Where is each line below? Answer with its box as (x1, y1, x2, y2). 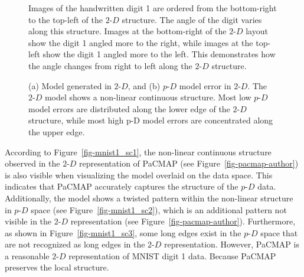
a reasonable (5, 249, 50, 262)
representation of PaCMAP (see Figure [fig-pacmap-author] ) (79, 157, 299, 170)
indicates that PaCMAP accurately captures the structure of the (5, 180, 238, 193)
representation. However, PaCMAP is (164, 238, 299, 250)
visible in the (5, 215, 52, 227)
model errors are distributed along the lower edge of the (28, 102, 230, 115)
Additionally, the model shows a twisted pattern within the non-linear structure (5, 191, 293, 204)
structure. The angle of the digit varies (122, 13, 262, 25)
